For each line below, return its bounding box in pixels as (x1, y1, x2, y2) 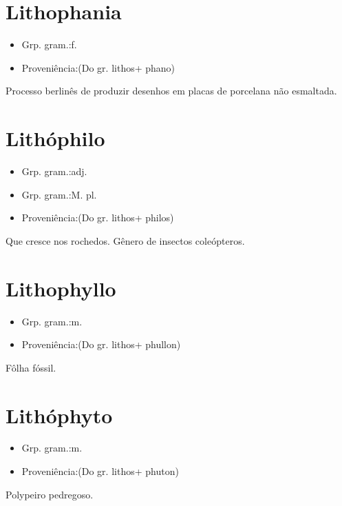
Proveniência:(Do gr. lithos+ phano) (21, 60, 175, 74)
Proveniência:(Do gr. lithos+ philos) (21, 210, 174, 225)
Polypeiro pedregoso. (6, 487, 94, 501)
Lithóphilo (6, 124, 105, 152)
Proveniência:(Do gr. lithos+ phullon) (21, 337, 181, 352)
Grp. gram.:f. (21, 37, 77, 52)
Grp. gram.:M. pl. (21, 187, 97, 201)
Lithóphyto (6, 401, 113, 429)
